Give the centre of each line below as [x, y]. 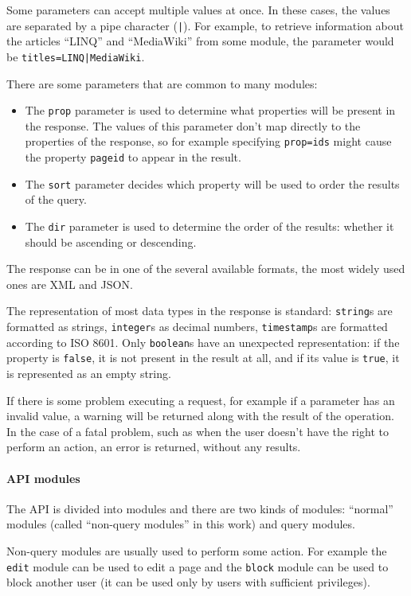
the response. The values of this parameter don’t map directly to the [193, 125]
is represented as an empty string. [89, 373]
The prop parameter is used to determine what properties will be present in [210, 110]
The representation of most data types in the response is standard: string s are [200, 311]
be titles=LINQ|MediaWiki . [76, 56]
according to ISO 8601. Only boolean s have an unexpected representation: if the [203, 342]
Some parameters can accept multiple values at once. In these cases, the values [198, 10]
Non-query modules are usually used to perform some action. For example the [197, 550]
